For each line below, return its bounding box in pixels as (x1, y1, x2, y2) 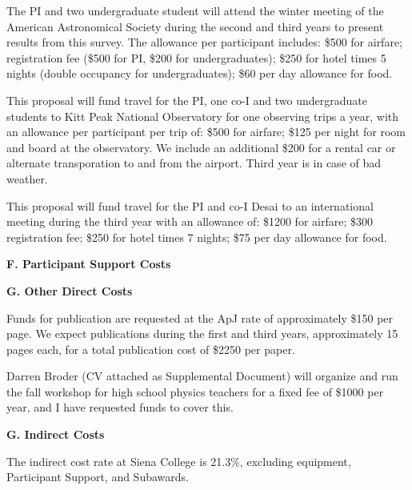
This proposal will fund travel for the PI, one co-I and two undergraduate (6, 91, 367, 108)
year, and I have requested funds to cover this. (6, 399, 234, 416)
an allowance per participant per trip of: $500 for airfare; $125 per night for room (6, 123, 406, 140)
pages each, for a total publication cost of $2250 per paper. (6, 340, 295, 357)
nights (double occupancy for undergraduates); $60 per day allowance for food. (6, 65, 393, 82)
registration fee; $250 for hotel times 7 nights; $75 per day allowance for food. (6, 228, 387, 245)
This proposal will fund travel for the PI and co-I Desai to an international (6, 197, 374, 214)
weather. (6, 170, 48, 187)
